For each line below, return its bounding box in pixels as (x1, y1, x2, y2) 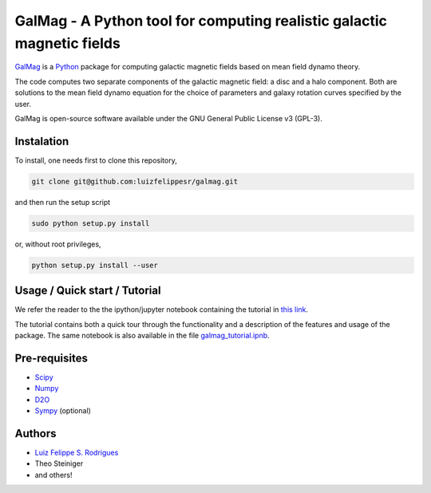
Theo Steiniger (34, 459, 84, 468)
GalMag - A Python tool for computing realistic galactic (14, 12, 387, 30)
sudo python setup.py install (31, 219, 150, 227)
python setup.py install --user (31, 260, 159, 270)
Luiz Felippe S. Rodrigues (34, 448, 119, 457)
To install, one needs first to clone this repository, (14, 156, 177, 165)
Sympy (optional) (34, 406, 92, 416)
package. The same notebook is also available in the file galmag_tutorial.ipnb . (14, 331, 271, 341)
